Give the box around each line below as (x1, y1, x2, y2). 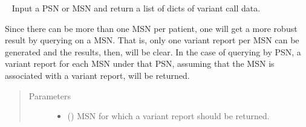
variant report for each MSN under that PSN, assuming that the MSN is (5, 57, 275, 70)
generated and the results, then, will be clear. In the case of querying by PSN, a (5, 45, 301, 58)
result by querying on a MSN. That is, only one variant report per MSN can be (5, 34, 299, 46)
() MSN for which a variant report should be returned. (67, 110, 270, 122)
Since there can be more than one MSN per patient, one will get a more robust (5, 22, 298, 34)
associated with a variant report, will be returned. (5, 69, 190, 81)
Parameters (28, 89, 71, 102)
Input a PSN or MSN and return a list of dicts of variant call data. (11, 2, 261, 14)
